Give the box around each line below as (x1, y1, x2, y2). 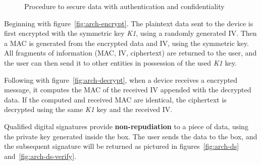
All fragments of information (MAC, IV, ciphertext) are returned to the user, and (4, 47, 257, 58)
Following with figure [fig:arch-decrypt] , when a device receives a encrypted (4, 74, 238, 85)
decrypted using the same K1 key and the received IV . (4, 104, 173, 115)
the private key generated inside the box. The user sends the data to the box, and (4, 131, 257, 141)
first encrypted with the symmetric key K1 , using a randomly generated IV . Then (4, 28, 257, 38)
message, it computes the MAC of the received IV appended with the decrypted (4, 84, 251, 95)
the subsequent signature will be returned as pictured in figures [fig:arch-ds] (4, 141, 239, 151)
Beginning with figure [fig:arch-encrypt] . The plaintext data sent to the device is (4, 18, 253, 28)
